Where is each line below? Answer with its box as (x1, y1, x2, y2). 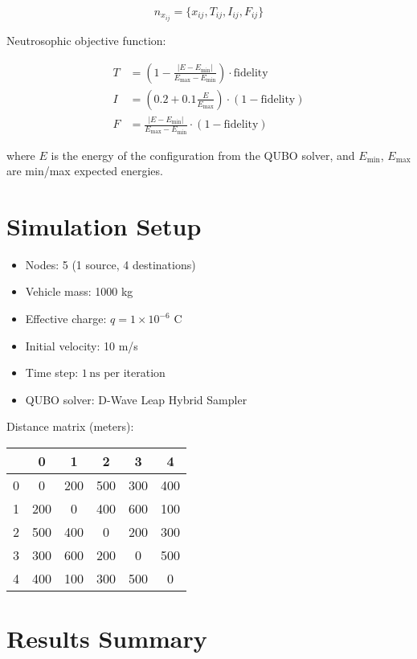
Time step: (25, 364, 79, 381)
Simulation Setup (6, 209, 202, 242)
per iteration (104, 364, 166, 381)
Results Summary (6, 622, 207, 655)
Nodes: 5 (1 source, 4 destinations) (25, 256, 196, 272)
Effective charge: (25, 310, 107, 327)
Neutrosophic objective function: (6, 32, 166, 49)
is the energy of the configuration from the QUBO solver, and (51, 146, 355, 163)
